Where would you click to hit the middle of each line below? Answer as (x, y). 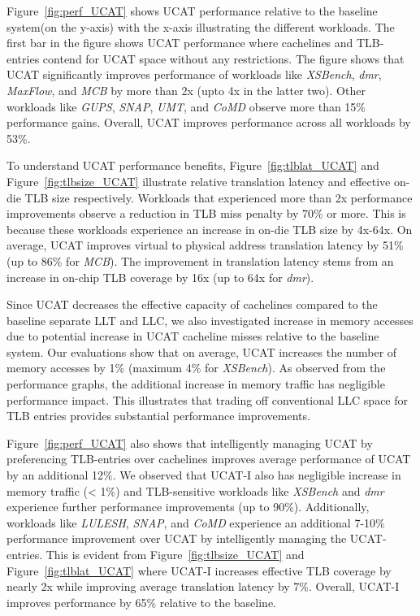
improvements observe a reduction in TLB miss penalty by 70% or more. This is (206, 213)
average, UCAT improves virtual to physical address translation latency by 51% (205, 245)
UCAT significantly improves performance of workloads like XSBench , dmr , (194, 74)
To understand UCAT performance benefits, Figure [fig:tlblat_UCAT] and (193, 165)
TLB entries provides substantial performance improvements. (158, 416)
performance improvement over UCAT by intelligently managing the (177, 538)
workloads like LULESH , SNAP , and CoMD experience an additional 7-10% (196, 522)
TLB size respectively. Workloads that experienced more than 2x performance (219, 197)
